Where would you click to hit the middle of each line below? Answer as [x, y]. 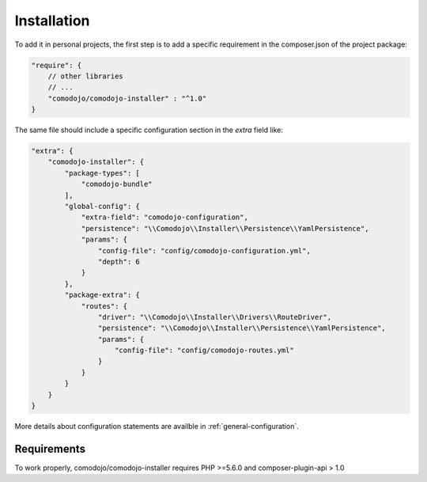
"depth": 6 [119, 262]
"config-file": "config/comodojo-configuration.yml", [204, 250]
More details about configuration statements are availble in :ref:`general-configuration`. [157, 427]
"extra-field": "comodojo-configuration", [164, 217]
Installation [52, 21]
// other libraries [86, 76]
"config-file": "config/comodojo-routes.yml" [204, 351]
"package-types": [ [102, 173]
